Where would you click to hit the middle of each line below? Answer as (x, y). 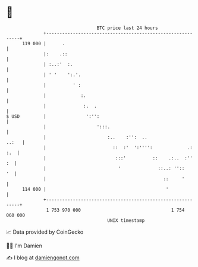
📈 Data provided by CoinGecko (45, 232)
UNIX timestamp (126, 220)
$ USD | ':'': (53, 116)
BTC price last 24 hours (128, 28)
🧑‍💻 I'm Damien (24, 246)
